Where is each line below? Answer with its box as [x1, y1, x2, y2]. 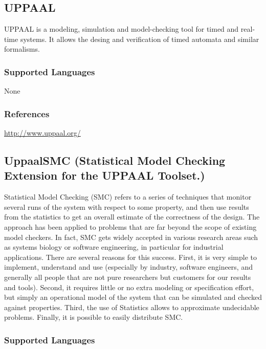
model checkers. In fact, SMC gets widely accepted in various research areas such [4, 231, 258, 242]
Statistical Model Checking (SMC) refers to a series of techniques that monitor [4, 191, 252, 202]
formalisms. [4, 43, 40, 54]
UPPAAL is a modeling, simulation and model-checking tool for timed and [4, 24, 239, 34]
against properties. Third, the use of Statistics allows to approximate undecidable [4, 301, 259, 312]
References [4, 107, 50, 120]
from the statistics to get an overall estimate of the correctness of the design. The [4, 211, 260, 222]
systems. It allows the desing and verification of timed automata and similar [20, 33, 259, 44]
